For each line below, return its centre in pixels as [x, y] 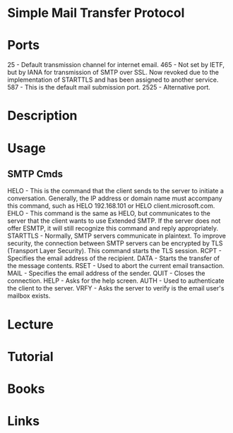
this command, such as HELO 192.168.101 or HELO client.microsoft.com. [111, 206]
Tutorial [31, 356]
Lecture [31, 324]
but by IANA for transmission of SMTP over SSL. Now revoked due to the [113, 73]
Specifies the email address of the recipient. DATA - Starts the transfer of [114, 258]
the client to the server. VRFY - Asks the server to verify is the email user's [116, 288]
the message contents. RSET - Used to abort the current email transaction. [116, 266]
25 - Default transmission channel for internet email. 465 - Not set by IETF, [116, 65]
